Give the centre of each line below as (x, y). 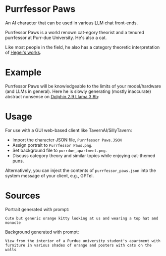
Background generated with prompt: (42, 232)
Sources (23, 196)
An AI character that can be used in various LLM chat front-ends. (71, 23)
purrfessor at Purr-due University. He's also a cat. (56, 38)
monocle (13, 223)
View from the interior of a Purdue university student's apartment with (83, 241)
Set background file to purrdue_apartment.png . (59, 150)
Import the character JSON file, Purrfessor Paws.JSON (67, 140)
